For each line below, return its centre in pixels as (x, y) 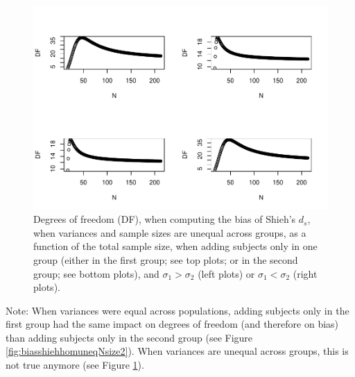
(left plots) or (226, 273)
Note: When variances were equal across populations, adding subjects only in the (177, 310)
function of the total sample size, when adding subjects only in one (175, 246)
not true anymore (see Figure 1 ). (75, 365)
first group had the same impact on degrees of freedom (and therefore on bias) (172, 324)
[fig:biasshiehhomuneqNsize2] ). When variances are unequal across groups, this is (177, 351)
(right (305, 273)
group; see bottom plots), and (96, 273)
